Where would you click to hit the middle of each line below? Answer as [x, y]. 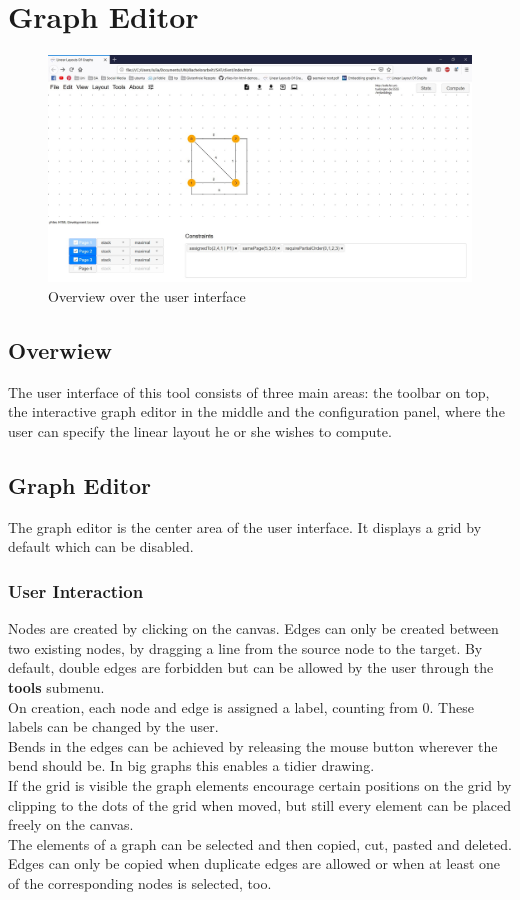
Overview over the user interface [147, 296]
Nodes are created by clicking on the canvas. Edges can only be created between [253, 628]
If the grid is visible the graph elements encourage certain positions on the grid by [260, 784]
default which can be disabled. [101, 546]
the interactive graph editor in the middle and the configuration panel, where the [256, 411]
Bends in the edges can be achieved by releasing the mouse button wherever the [253, 745]
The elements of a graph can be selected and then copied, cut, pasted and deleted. [260, 843]
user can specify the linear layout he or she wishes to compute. [200, 431]
